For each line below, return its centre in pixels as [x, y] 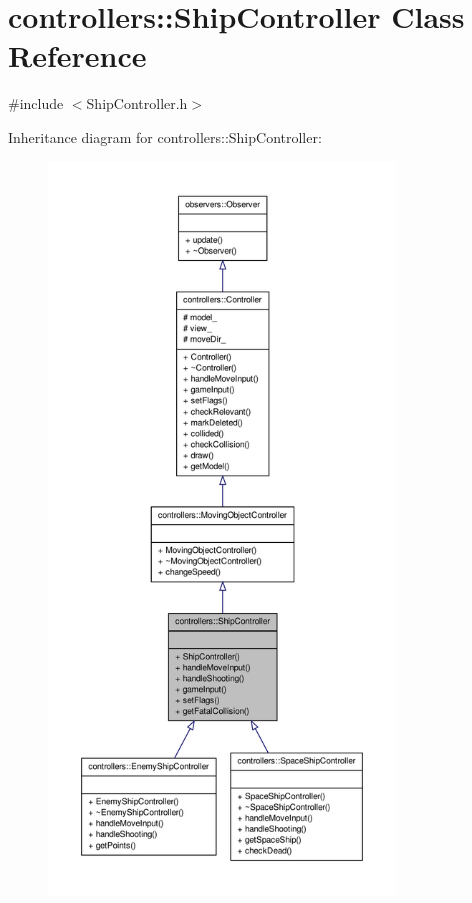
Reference [77, 55]
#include [36, 103]
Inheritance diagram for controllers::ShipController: [165, 136]
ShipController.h [137, 103]
